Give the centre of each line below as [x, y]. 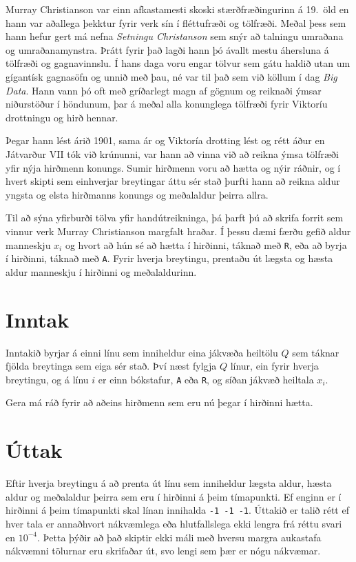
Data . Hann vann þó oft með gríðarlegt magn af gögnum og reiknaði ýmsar [164, 90]
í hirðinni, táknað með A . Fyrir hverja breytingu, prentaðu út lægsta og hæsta [169, 258]
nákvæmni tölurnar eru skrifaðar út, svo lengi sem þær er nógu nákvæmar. [163, 551]
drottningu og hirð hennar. [62, 117]
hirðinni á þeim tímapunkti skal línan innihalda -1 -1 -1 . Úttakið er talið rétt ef [177, 510]
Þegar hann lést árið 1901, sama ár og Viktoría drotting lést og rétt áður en [165, 140]
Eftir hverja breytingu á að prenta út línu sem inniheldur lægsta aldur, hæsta [169, 483]
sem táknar [316, 352]
